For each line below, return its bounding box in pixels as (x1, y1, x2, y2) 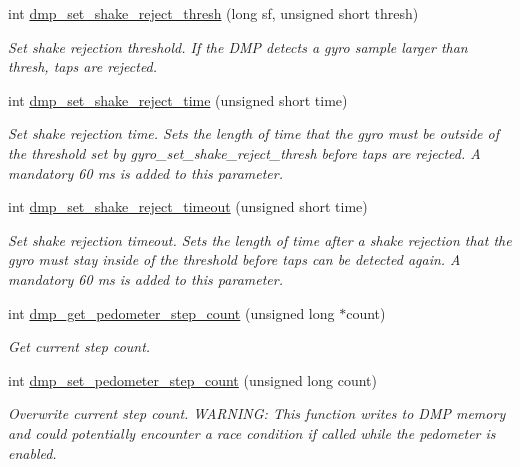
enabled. (8, 442, 57, 463)
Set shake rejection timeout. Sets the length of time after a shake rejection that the (8, 229, 512, 250)
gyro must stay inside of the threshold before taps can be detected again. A (8, 249, 461, 270)
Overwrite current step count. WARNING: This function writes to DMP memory (8, 403, 506, 424)
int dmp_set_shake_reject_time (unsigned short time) (8, 89, 348, 110)
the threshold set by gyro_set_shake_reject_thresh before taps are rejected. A (8, 142, 481, 163)
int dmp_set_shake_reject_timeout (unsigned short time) (8, 196, 368, 217)
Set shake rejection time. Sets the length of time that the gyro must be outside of (8, 123, 499, 144)
